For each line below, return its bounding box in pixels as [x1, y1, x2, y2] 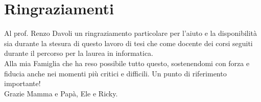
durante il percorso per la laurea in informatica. [4, 48, 154, 58]
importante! [4, 78, 41, 89]
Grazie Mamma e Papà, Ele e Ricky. [4, 88, 118, 98]
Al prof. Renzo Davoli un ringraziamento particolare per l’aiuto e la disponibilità [4, 28, 257, 38]
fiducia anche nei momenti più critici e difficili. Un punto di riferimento [4, 68, 227, 78]
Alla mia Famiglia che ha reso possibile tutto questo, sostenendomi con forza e [4, 57, 250, 68]
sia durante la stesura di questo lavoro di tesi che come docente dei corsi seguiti [4, 37, 253, 48]
